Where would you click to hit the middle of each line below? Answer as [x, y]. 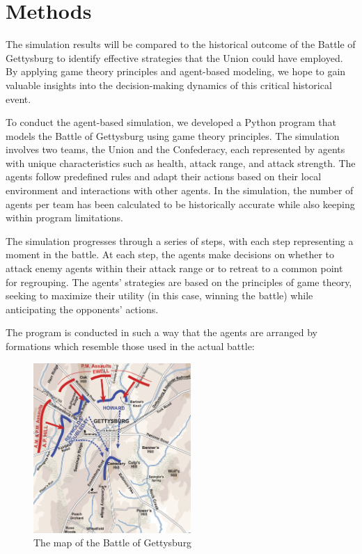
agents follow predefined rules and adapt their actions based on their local [164, 176]
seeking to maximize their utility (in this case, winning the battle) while [159, 295]
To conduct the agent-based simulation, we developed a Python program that [171, 122]
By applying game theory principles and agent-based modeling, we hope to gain [176, 71]
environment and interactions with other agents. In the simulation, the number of [180, 190]
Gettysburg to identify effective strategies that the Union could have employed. [174, 57]
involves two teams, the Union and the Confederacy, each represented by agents [175, 149]
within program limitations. [64, 217]
